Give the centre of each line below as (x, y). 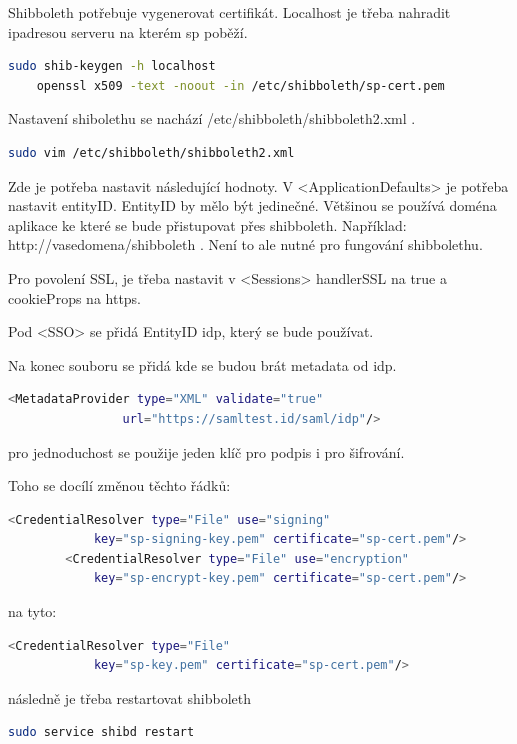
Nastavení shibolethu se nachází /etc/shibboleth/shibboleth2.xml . (212, 118)
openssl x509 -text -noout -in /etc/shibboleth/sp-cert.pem (240, 85)
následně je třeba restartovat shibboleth (130, 697)
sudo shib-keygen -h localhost (112, 66)
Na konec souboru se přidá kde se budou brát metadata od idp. (202, 364)
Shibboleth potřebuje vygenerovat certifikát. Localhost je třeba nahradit (229, 12)
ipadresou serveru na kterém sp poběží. (128, 31)
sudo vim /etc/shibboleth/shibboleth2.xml (151, 152)
